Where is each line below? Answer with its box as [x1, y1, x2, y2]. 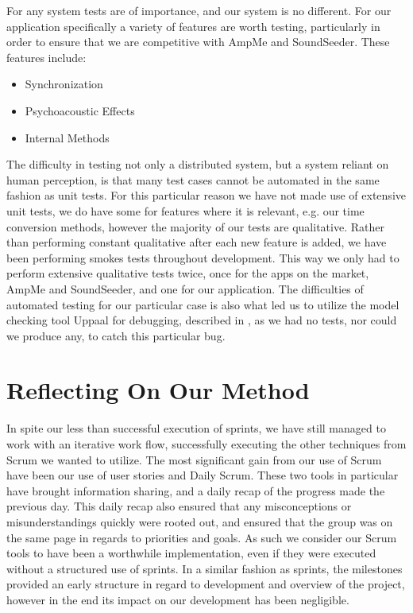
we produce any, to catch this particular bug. [6, 327, 226, 343]
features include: [6, 48, 87, 65]
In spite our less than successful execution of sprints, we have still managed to [6, 420, 386, 436]
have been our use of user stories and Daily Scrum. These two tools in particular [6, 467, 399, 483]
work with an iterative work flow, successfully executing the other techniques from [6, 436, 407, 452]
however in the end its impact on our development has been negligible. [6, 591, 349, 607]
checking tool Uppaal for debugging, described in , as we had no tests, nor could [6, 312, 397, 328]
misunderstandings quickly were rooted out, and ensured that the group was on [6, 513, 393, 530]
